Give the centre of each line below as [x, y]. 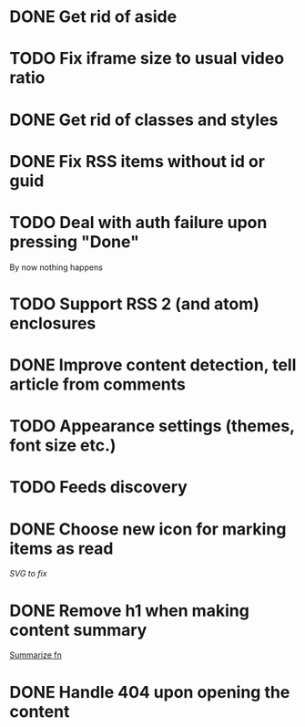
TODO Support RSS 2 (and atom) [134, 304]
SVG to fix [28, 574]
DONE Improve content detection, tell [153, 365]
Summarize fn [36, 655]
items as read [61, 548]
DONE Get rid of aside [93, 17]
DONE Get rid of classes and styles [144, 119]
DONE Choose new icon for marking [148, 529]
